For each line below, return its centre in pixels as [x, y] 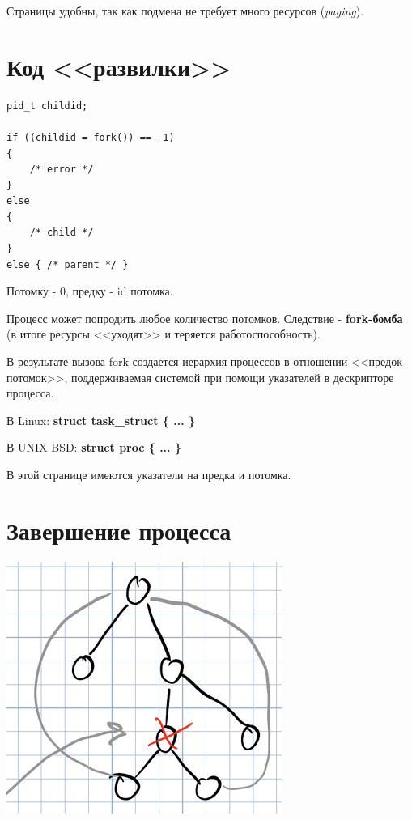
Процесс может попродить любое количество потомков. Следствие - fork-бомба [205, 318]
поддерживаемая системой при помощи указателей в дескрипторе [232, 377]
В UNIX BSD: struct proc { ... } [94, 447]
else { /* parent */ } [68, 264]
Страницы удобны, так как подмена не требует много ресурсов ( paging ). [185, 11]
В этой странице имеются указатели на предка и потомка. [149, 474]
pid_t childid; [47, 106]
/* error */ [62, 170]
